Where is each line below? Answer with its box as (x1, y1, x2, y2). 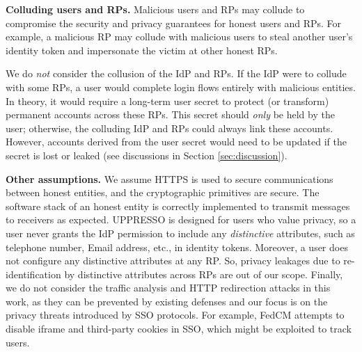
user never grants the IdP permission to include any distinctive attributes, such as (6, 225, 355, 240)
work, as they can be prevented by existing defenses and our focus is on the (6, 294, 328, 308)
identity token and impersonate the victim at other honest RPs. (6, 42, 278, 57)
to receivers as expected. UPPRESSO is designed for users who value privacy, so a (6, 212, 356, 227)
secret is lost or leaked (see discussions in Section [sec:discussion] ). (6, 147, 288, 162)
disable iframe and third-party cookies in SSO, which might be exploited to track (6, 321, 352, 336)
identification (6, 266, 61, 281)
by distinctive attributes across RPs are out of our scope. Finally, (64, 266, 343, 281)
